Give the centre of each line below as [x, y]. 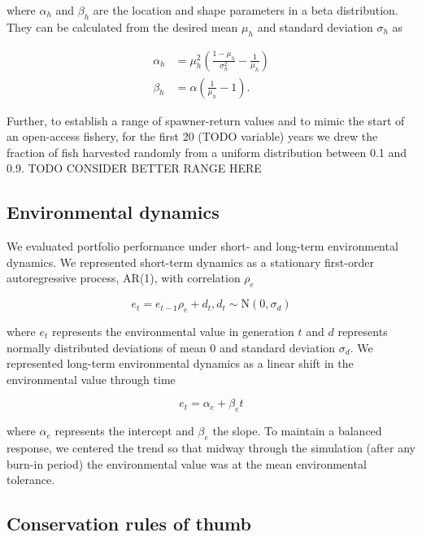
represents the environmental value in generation [173, 332]
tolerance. [31, 480]
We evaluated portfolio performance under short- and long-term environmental [202, 246]
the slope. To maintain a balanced [297, 431]
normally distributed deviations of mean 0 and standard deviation [171, 347]
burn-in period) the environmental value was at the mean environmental [187, 463]
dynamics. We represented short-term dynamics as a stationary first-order [190, 262]
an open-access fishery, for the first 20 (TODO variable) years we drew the [192, 136]
